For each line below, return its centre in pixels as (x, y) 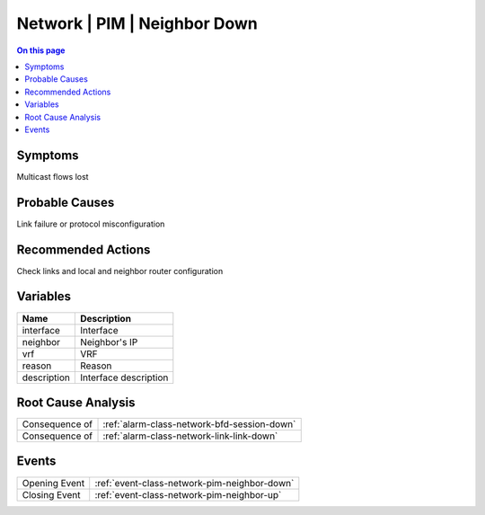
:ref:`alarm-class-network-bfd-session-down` (199, 424)
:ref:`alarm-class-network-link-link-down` (190, 436)
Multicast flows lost (53, 176)
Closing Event (51, 494)
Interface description (124, 377)
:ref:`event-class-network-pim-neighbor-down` (194, 483)
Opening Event (53, 483)
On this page (41, 50)
